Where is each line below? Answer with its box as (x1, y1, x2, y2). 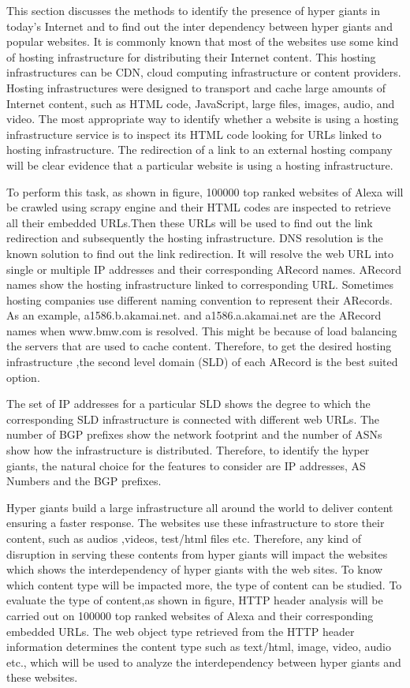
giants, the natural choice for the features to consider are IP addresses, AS (6, 457, 366, 473)
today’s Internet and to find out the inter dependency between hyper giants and (6, 17, 393, 34)
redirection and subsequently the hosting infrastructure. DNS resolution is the (6, 230, 383, 246)
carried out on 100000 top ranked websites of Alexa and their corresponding (6, 607, 374, 623)
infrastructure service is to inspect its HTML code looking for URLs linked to (6, 125, 382, 142)
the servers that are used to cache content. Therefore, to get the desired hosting (6, 338, 392, 354)
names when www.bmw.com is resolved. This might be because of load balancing (6, 322, 397, 338)
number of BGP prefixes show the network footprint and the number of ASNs (6, 426, 382, 443)
